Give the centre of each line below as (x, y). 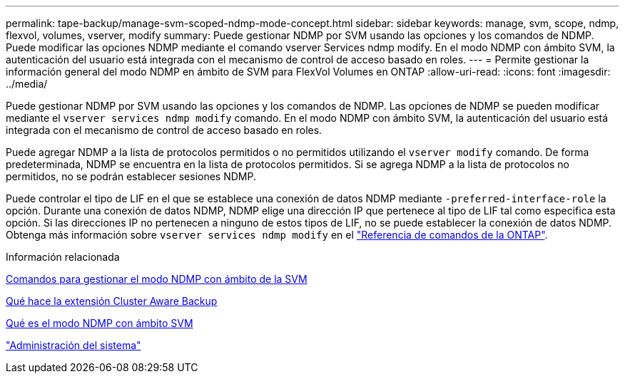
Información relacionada (63, 257)
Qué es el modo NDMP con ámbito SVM (100, 323)
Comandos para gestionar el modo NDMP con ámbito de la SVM (157, 279)
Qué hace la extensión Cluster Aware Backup (112, 301)
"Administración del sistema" (73, 345)
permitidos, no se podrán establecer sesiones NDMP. (131, 176)
